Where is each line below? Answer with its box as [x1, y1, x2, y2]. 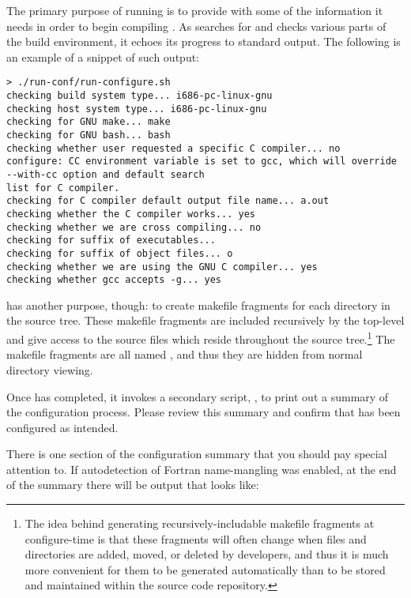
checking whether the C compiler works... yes [6, 208, 255, 220]
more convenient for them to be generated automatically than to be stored [25, 561, 386, 577]
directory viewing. [6, 361, 93, 378]
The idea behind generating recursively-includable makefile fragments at [25, 515, 375, 532]
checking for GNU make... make [6, 116, 171, 128]
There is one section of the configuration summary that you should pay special [6, 446, 387, 462]
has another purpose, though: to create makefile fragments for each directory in [6, 296, 390, 313]
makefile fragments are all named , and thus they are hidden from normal [6, 346, 363, 363]
